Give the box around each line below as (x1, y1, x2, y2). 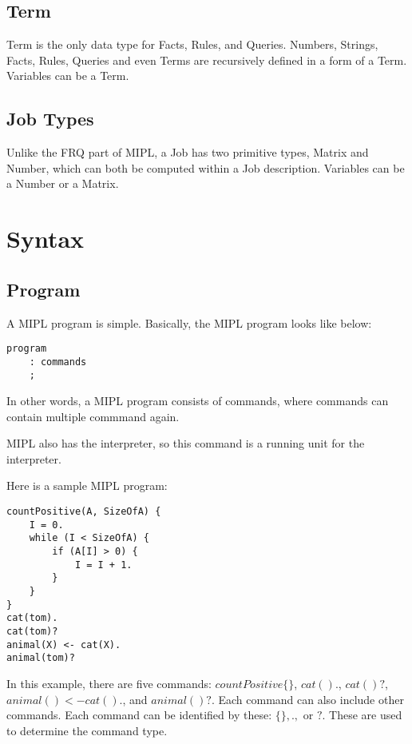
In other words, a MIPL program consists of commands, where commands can (6, 392, 389, 409)
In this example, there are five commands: (6, 674, 212, 691)
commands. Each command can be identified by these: (6, 706, 272, 723)
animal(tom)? (6, 652, 75, 664)
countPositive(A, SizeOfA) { (6, 506, 161, 518)
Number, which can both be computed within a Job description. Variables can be (6, 159, 405, 176)
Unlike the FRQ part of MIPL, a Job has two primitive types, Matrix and (6, 144, 369, 161)
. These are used (322, 706, 402, 723)
